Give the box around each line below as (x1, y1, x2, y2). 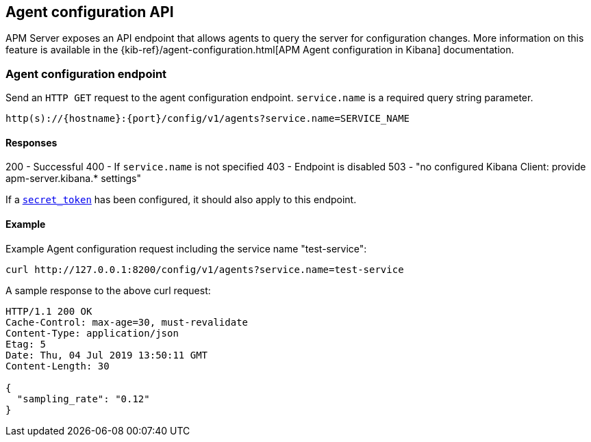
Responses (5, 136, 58, 148)
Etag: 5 (5, 338, 47, 350)
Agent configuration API (5, 3, 174, 21)
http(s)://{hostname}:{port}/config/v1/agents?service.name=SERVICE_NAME (5, 113, 410, 125)
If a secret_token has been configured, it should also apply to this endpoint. (5, 194, 357, 206)
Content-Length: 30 (5, 360, 110, 372)
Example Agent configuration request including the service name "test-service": (5, 242, 367, 255)
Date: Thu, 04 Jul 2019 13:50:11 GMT (5, 349, 208, 361)
